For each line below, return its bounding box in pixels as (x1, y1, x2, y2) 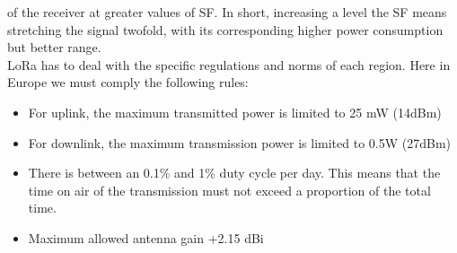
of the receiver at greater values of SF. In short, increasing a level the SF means (7, 3, 447, 21)
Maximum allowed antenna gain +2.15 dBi (28, 228, 264, 247)
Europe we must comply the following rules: (7, 73, 249, 92)
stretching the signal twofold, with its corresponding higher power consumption (7, 20, 444, 39)
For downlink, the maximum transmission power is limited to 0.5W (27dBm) (28, 133, 451, 152)
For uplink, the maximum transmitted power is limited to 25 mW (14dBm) (28, 102, 442, 121)
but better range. (7, 38, 101, 57)
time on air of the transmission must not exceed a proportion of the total (28, 180, 431, 199)
